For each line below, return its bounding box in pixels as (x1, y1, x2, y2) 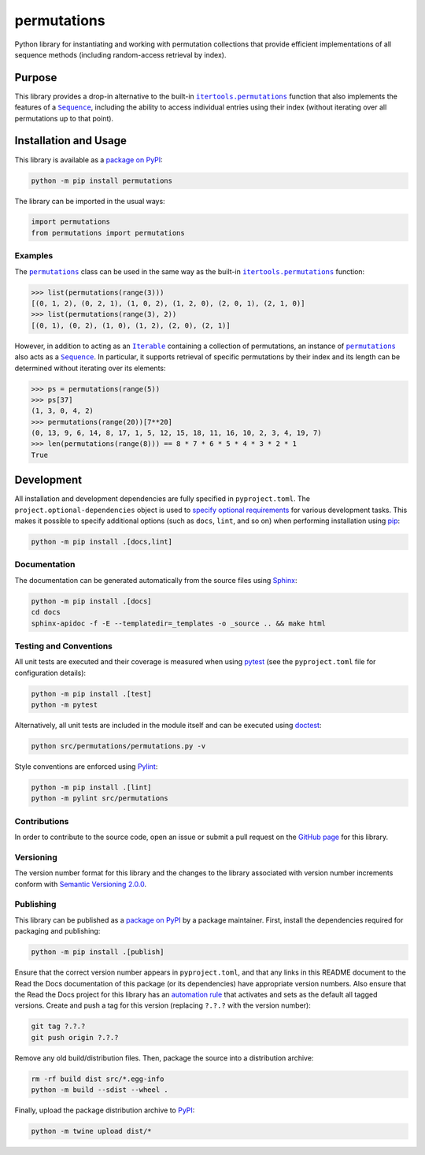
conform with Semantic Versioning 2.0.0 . (14, 879, 147, 889)
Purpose (14, 71, 57, 84)
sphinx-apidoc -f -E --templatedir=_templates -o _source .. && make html (31, 618, 327, 628)
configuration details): (14, 668, 87, 678)
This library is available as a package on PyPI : (14, 154, 163, 165)
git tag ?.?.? (31, 1022, 86, 1031)
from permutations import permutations (31, 228, 185, 237)
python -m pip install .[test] (31, 689, 153, 698)
